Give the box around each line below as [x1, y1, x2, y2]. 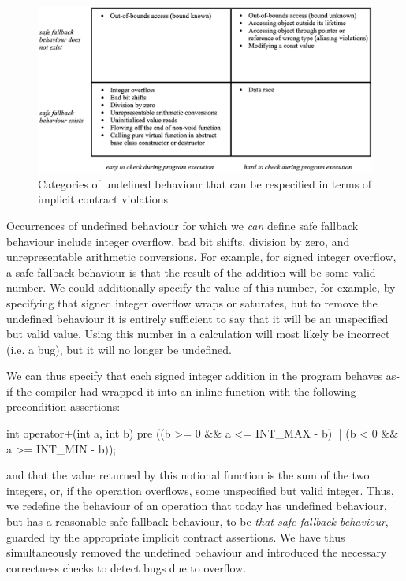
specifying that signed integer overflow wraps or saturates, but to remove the [6, 294, 378, 311]
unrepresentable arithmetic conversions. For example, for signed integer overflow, [6, 248, 397, 265]
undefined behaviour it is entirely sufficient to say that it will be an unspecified [6, 310, 389, 326]
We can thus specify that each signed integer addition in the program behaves [6, 367, 383, 384]
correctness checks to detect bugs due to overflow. [6, 559, 247, 575]
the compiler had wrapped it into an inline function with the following [16, 382, 356, 399]
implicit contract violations [38, 191, 169, 207]
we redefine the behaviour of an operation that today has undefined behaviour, [6, 497, 387, 514]
